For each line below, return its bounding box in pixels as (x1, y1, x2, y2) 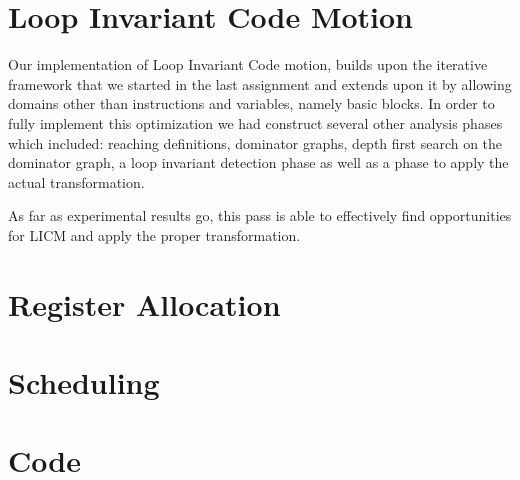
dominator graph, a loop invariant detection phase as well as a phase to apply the (8, 152, 509, 173)
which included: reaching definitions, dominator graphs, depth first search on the (8, 132, 503, 153)
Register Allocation (8, 283, 281, 324)
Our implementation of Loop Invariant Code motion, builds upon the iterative (8, 54, 488, 75)
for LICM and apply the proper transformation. (8, 224, 301, 245)
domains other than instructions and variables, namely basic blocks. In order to (8, 93, 495, 114)
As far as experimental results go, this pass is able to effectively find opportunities (8, 205, 512, 226)
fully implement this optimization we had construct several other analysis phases (8, 112, 503, 133)
